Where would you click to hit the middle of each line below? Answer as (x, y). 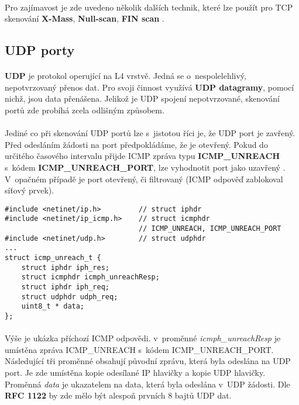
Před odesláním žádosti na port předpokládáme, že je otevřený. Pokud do (136, 144)
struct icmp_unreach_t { (53, 257)
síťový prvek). (30, 190)
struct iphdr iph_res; (65, 267)
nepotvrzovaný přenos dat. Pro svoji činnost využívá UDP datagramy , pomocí (149, 87)
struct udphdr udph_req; (70, 297)
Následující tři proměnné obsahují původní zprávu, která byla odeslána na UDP (148, 361)
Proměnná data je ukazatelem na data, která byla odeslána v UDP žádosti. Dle (147, 384)
